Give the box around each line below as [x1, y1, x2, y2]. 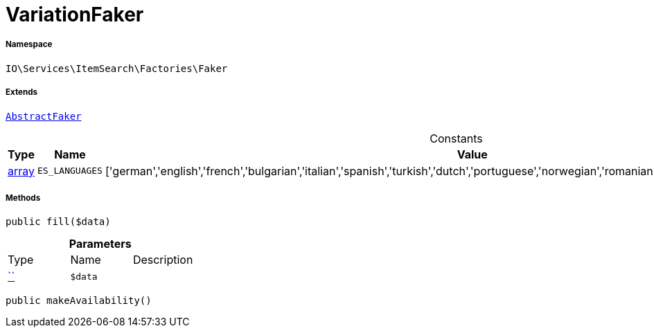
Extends [6, 87, 38, 98]
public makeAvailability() [6, 295, 152, 307]
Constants [430, 131, 483, 145]
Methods [6, 192, 41, 203]
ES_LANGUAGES [37, 165, 103, 177]
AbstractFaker [6, 110, 82, 122]
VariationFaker [6, 3, 144, 26]
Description [132, 253, 193, 267]
